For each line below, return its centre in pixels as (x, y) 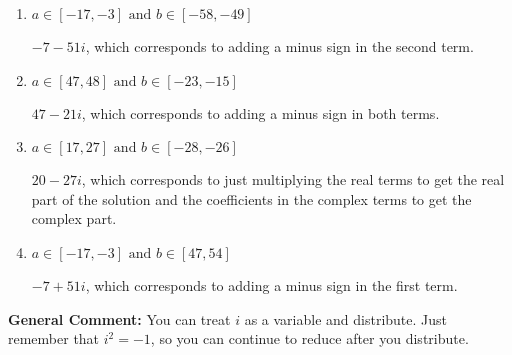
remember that (54, 338)
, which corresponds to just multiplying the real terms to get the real (293, 179)
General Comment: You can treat (119, 318)
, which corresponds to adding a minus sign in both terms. (260, 112)
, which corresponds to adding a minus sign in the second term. (279, 46)
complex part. (74, 218)
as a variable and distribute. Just (346, 318)
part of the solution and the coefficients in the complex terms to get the (251, 198)
